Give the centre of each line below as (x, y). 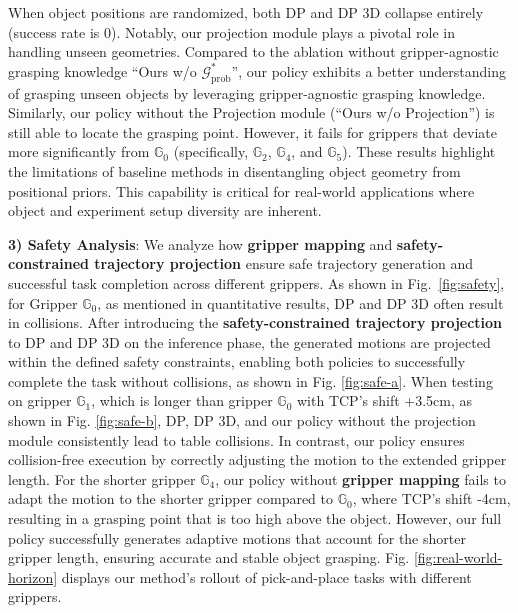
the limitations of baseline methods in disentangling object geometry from (234, 170)
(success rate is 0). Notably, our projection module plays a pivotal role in (231, 31)
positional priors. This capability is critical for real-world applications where (241, 190)
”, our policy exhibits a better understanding (369, 70)
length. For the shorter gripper (102, 478)
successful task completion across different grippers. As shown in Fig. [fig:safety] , (256, 282)
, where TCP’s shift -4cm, (431, 498)
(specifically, (211, 151)
